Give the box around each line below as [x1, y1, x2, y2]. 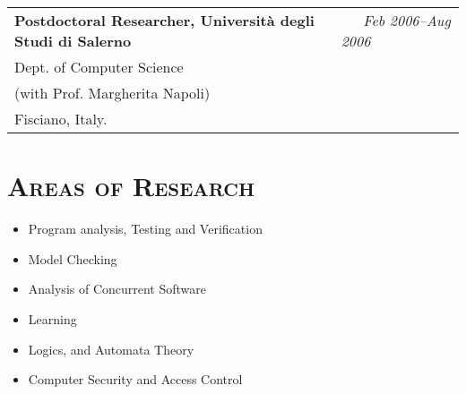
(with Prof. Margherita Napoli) [14, 82, 211, 103]
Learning [28, 309, 77, 328]
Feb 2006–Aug [363, 10, 451, 30]
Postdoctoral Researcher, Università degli [14, 10, 315, 30]
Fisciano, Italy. [14, 108, 108, 129]
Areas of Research [7, 167, 255, 204]
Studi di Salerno [14, 30, 132, 51]
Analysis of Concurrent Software [28, 279, 207, 298]
